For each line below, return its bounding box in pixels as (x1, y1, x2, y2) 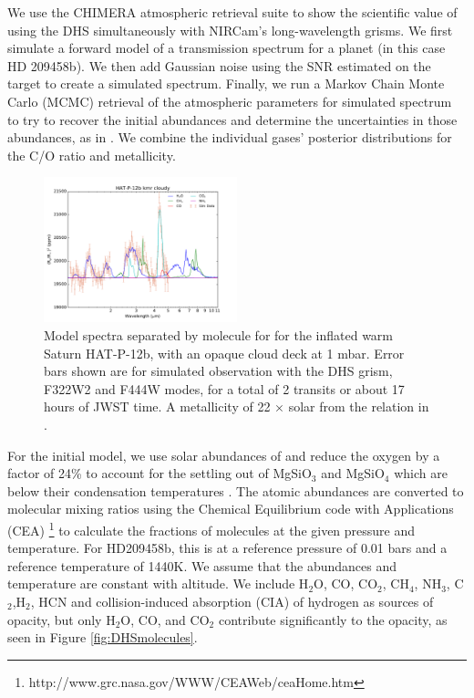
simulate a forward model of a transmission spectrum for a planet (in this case (7, 38, 446, 57)
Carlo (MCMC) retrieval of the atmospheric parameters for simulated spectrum (7, 91, 452, 110)
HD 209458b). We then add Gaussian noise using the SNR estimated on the (7, 56, 431, 75)
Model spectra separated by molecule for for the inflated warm (44, 325, 394, 344)
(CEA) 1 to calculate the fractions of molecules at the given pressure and (7, 517, 416, 539)
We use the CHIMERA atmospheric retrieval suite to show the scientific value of (7, 3, 458, 21)
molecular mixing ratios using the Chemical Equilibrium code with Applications (7, 499, 454, 518)
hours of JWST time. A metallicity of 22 (44, 397, 271, 416)
